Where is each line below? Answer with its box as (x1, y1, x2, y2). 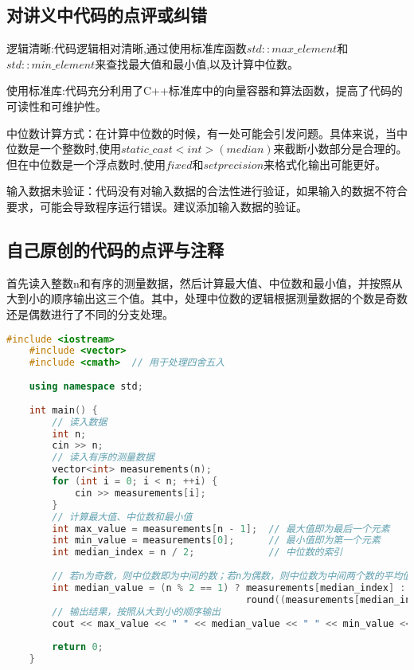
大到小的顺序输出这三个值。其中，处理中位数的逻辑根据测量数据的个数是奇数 (6, 290, 408, 307)
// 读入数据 (52, 416, 107, 428)
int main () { (29, 404, 98, 416)
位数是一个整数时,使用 (6, 140, 121, 157)
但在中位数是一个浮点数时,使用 (6, 155, 166, 172)
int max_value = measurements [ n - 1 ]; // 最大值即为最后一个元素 (52, 523, 390, 535)
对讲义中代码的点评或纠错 (6, 2, 207, 27)
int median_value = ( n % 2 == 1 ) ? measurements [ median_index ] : (52, 582, 406, 594)
